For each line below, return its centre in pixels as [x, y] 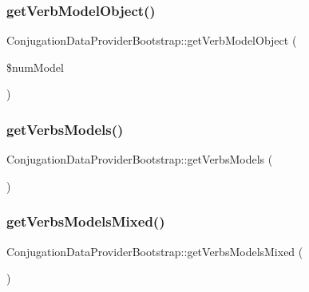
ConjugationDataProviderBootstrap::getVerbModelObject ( [152, 40]
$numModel [35, 67]
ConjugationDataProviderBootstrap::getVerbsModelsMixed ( [155, 251]
